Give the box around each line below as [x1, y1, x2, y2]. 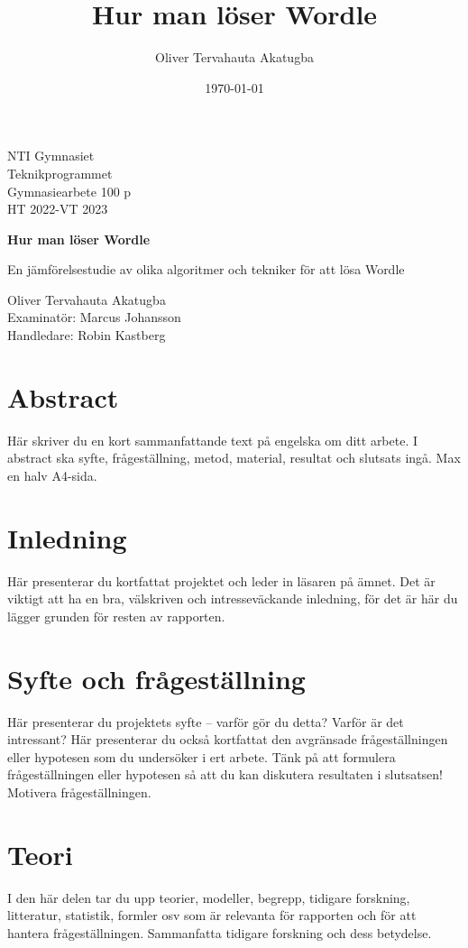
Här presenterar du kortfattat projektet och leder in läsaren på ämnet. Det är [7, 571, 436, 590]
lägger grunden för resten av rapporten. [7, 606, 225, 625]
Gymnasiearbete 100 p [7, 181, 132, 200]
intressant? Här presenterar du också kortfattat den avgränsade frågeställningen [7, 730, 448, 749]
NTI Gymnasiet [7, 146, 95, 165]
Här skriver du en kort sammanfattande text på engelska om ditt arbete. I [7, 430, 418, 449]
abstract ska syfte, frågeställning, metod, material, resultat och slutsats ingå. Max [7, 448, 461, 467]
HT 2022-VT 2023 [7, 199, 108, 218]
